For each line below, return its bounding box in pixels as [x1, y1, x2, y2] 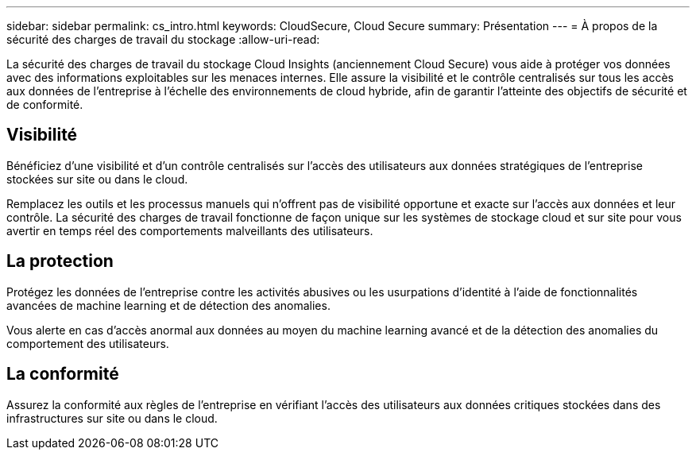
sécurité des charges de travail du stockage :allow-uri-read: [6, 33, 320, 46]
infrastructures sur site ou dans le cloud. [6, 411, 218, 425]
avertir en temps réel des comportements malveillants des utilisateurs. [6, 223, 373, 238]
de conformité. [6, 98, 83, 111]
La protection [6, 251, 114, 272]
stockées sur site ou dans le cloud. [6, 172, 188, 186]
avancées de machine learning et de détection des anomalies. [6, 298, 331, 312]
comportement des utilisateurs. [6, 336, 169, 350]
